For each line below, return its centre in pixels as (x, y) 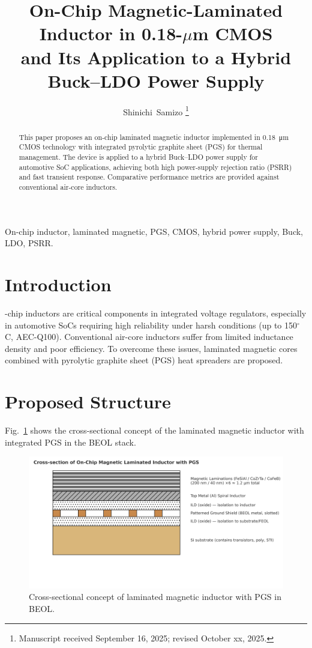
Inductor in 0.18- (111, 33)
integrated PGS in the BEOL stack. (70, 442)
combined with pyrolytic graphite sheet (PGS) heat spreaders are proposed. (144, 360)
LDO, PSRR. (29, 243)
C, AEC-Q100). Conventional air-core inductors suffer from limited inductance (149, 337)
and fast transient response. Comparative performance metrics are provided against (149, 177)
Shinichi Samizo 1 (156, 111)
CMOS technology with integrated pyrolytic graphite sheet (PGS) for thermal (141, 147)
